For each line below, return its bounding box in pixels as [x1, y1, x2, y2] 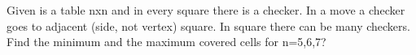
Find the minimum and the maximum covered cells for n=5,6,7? [7, 33, 326, 50]
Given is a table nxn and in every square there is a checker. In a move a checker [7, 2, 405, 18]
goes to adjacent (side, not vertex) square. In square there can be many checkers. [7, 17, 410, 34]
